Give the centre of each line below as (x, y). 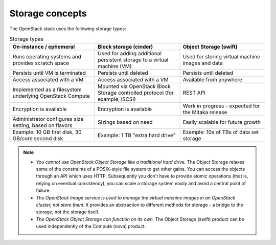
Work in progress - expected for (221, 106)
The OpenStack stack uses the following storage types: (68, 29)
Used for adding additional (130, 54)
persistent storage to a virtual (133, 60)
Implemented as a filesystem (47, 90)
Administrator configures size (48, 119)
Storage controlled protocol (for (136, 93)
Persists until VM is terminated (49, 73)
